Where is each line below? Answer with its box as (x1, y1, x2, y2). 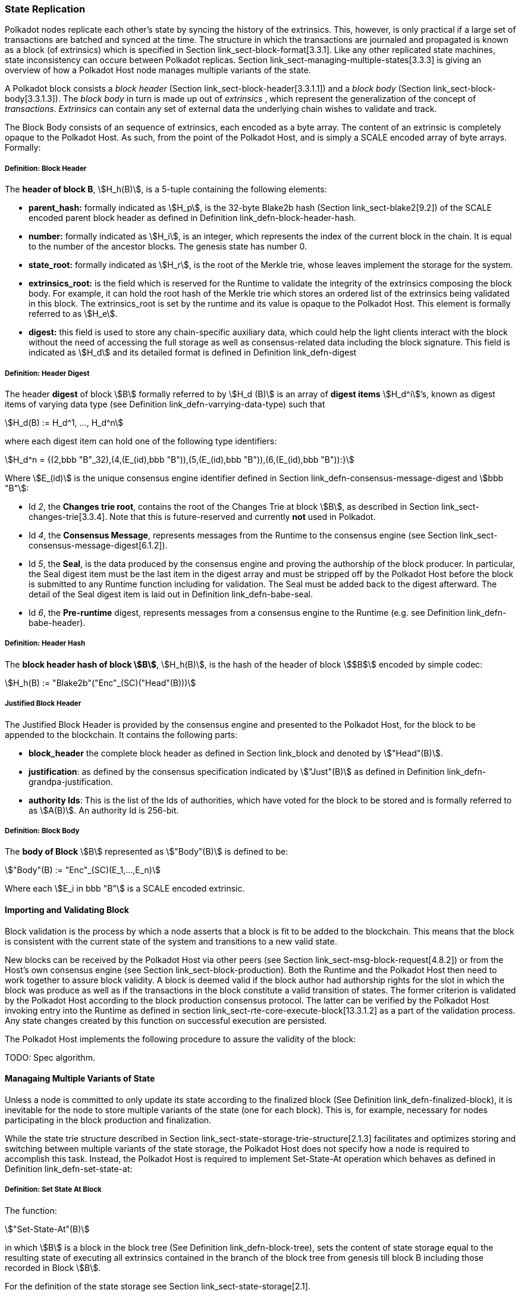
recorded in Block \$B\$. (5, 1262, 101, 1273)
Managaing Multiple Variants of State (5, 1073, 155, 1084)
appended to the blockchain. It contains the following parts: (5, 729, 238, 740)
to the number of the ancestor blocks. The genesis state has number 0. (29, 241, 307, 252)
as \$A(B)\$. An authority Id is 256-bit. (29, 805, 179, 815)
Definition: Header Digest (5, 369, 90, 378)
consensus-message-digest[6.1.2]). (29, 540, 168, 550)
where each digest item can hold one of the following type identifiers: (5, 435, 277, 446)
